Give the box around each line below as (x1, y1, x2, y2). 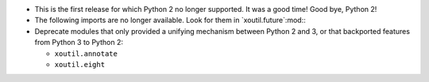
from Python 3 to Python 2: (34, 38, 123, 47)
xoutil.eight (54, 60, 106, 69)
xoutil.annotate (54, 49, 118, 58)
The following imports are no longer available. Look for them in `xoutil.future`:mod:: (34, 16, 306, 25)
